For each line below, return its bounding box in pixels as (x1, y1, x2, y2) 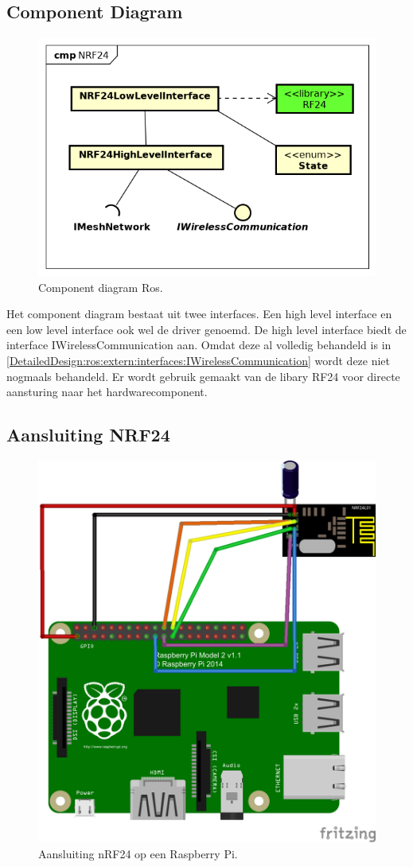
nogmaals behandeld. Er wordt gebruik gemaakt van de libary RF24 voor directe (6, 367, 400, 384)
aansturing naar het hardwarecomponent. (6, 383, 208, 400)
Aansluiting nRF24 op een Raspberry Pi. (38, 845, 238, 861)
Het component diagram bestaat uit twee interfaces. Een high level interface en (6, 305, 392, 322)
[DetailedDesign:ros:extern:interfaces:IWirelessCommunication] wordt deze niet (6, 352, 391, 369)
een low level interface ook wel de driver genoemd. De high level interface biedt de (6, 321, 407, 337)
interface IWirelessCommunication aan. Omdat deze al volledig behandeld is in (6, 336, 392, 353)
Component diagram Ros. (38, 278, 163, 295)
